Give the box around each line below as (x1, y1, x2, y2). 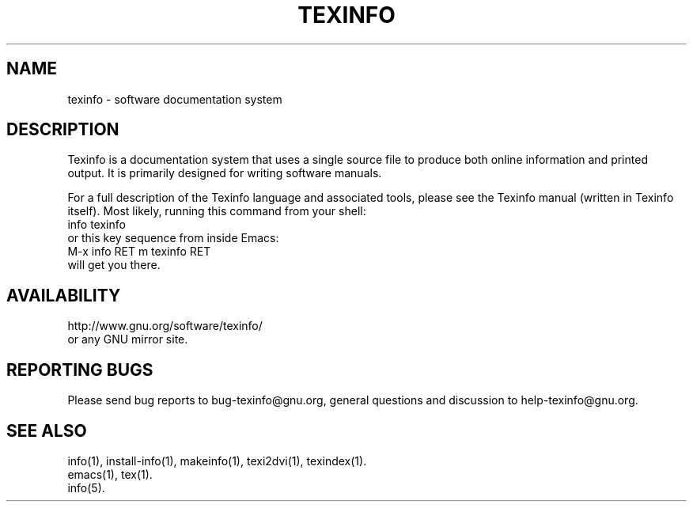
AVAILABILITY (6, 285, 121, 305)
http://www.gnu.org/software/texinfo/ (67, 319, 263, 333)
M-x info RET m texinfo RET (67, 245, 211, 259)
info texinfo (67, 218, 126, 232)
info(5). (67, 480, 105, 495)
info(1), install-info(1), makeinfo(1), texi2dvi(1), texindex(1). (67, 453, 367, 468)
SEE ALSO (6, 420, 87, 441)
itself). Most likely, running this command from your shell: (67, 204, 366, 218)
